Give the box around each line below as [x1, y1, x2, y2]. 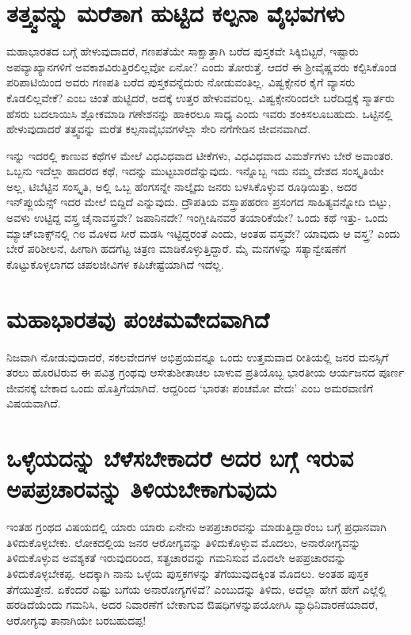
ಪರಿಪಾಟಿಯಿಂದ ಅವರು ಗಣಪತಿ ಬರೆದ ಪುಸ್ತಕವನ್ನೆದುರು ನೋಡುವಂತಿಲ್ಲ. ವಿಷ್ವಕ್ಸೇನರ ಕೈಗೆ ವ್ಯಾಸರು [6, 74, 356, 90]
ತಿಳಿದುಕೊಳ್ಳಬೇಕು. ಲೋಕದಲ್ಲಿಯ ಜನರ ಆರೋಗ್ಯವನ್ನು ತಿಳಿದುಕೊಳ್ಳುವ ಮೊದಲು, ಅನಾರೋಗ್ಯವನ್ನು [6, 534, 361, 550]
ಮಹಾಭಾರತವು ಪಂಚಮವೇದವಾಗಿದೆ [6, 302, 269, 335]
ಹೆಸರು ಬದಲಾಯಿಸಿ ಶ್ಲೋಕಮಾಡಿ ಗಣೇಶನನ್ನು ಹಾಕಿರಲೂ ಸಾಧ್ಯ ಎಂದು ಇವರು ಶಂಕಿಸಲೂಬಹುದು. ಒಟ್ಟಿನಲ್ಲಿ [6, 105, 393, 121]
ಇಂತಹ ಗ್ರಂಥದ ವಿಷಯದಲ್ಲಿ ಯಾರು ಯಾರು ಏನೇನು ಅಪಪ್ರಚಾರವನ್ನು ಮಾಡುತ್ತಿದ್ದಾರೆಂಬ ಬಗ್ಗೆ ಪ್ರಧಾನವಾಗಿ [6, 518, 386, 535]
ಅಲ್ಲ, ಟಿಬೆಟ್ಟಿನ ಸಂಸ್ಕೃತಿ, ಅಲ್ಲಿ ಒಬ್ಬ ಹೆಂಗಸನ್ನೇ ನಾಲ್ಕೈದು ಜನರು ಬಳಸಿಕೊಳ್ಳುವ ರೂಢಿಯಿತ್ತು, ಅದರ [6, 178, 357, 194]
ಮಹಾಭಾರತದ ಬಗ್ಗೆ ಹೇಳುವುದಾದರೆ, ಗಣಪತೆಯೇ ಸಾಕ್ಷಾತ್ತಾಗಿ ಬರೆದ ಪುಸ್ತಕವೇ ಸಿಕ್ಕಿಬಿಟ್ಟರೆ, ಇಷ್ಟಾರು [6, 43, 359, 59]
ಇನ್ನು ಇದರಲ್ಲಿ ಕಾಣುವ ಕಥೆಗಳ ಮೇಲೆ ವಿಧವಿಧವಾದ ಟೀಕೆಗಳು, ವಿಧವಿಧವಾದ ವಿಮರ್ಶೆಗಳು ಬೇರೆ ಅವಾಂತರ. [6, 147, 394, 163]
